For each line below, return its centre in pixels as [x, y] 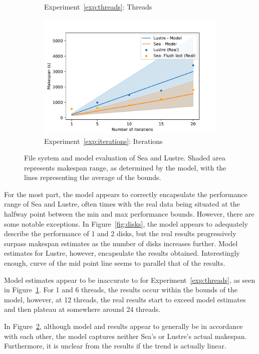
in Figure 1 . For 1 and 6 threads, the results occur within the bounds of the [121, 290]
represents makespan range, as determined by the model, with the [125, 167]
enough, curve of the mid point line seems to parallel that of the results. [115, 263]
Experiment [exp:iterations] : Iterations [103, 141]
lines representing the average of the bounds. [93, 177]
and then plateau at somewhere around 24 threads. [82, 309]
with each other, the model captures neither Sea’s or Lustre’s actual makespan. [125, 336]
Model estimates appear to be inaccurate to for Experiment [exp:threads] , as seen [130, 280]
